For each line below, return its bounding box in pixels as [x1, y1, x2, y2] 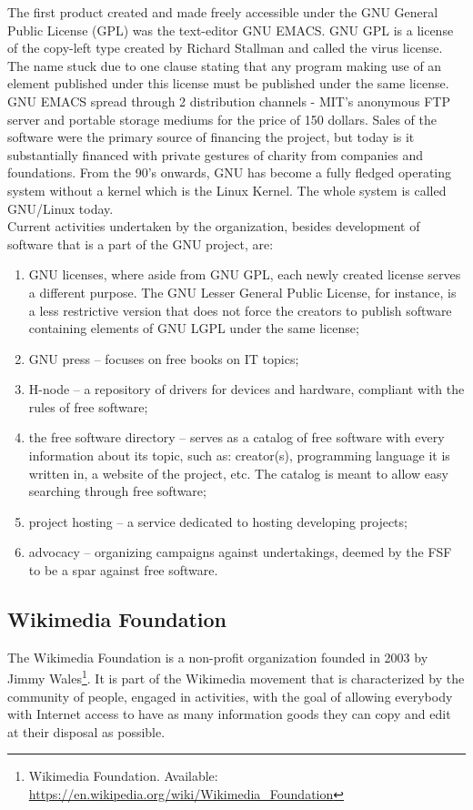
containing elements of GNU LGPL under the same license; [28, 319, 359, 338]
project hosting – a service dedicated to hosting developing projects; [28, 511, 408, 531]
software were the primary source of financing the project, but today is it [7, 127, 415, 147]
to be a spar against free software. [28, 561, 218, 580]
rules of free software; [28, 397, 148, 416]
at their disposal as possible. [7, 722, 166, 741]
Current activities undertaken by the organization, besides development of [7, 217, 420, 236]
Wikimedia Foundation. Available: [28, 766, 218, 785]
